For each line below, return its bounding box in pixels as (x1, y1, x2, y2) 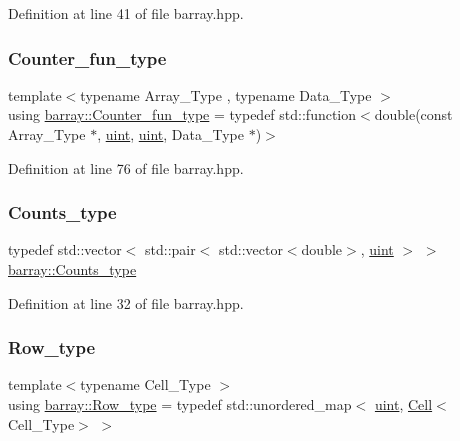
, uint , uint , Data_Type (97, 124, 244, 144)
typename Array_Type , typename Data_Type (80, 84, 372, 105)
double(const (374, 104, 453, 125)
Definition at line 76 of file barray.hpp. (8, 157, 244, 178)
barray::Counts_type (8, 259, 137, 279)
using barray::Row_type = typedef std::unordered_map (8, 394, 352, 414)
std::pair (145, 239, 196, 260)
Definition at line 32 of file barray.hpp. (8, 292, 244, 313)
